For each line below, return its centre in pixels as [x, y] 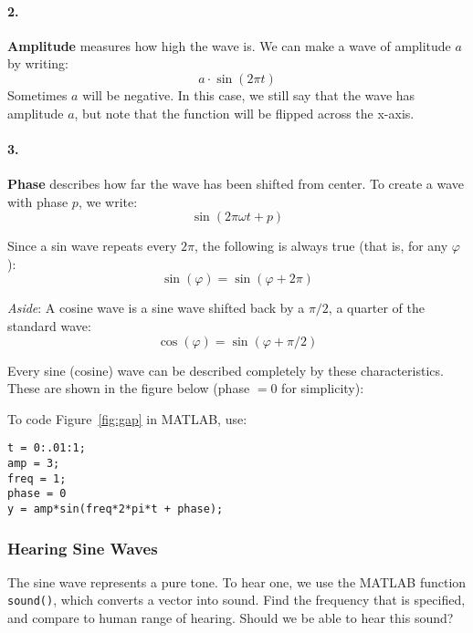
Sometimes [37, 94]
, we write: [108, 201]
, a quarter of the [376, 308]
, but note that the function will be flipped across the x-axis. [244, 113]
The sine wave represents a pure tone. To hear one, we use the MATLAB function [237, 581]
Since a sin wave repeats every [92, 246]
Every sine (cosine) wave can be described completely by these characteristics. [226, 370]
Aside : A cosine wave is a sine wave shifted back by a [156, 308]
